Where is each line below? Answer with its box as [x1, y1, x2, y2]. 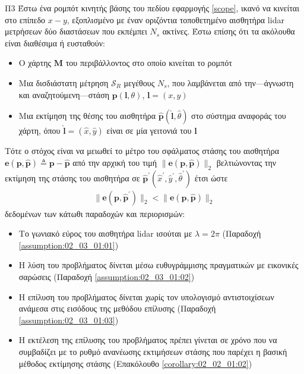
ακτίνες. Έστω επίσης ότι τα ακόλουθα [162, 25, 295, 37]
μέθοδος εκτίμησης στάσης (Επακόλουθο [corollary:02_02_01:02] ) [18, 357, 252, 369]
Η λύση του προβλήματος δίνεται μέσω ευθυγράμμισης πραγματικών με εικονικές [18, 259, 299, 271]
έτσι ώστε [194, 171, 228, 184]
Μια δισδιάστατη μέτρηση [18, 76, 109, 89]
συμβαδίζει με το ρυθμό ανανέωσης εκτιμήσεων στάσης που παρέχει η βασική [18, 345, 287, 357]
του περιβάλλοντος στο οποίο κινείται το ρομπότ [65, 56, 232, 69]
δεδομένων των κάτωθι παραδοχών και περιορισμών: [5, 207, 185, 219]
